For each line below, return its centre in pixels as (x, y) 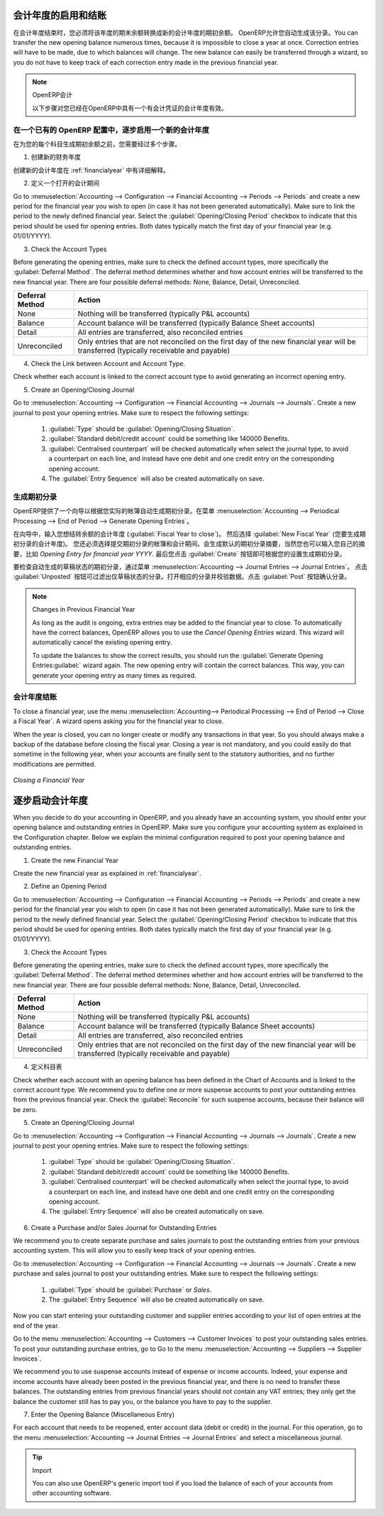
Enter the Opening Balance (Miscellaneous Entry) (103, 1414)
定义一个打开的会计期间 (65, 183)
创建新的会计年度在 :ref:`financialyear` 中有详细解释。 (91, 170)
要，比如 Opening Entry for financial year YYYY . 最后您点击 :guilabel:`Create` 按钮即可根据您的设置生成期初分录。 (179, 554)
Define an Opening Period (68, 886)
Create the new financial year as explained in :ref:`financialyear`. (107, 873)
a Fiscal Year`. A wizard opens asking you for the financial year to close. (118, 721)
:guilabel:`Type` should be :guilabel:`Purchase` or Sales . (130, 1290)
